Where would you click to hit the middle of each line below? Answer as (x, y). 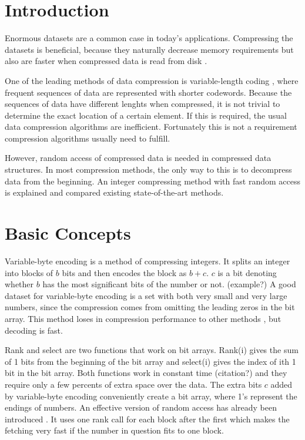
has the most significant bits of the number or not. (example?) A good (169, 284)
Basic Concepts (68, 233)
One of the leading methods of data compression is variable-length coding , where (152, 80)
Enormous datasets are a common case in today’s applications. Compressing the (149, 38)
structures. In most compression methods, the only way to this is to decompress (148, 169)
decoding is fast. (34, 330)
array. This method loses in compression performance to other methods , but (143, 318)
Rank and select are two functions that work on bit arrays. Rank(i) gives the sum (152, 350)
